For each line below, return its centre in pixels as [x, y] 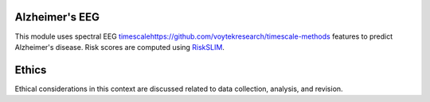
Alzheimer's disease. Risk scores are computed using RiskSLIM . [119, 47]
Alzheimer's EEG [57, 17]
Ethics [31, 70]
